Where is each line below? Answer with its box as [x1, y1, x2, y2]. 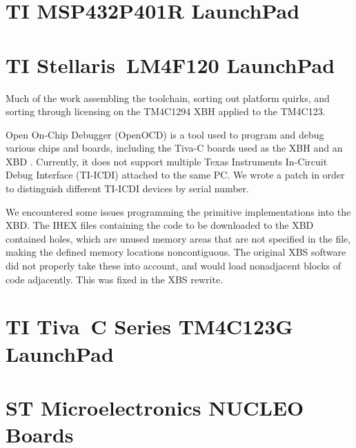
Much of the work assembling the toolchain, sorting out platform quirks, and [6, 90, 330, 105]
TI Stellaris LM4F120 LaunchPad [6, 50, 335, 79]
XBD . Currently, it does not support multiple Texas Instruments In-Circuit [6, 154, 328, 168]
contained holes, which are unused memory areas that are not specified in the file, [6, 231, 351, 245]
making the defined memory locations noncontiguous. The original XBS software [6, 245, 346, 259]
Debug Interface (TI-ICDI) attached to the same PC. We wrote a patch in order [6, 167, 345, 182]
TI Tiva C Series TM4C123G [6, 312, 293, 340]
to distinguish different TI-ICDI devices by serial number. [6, 181, 249, 196]
